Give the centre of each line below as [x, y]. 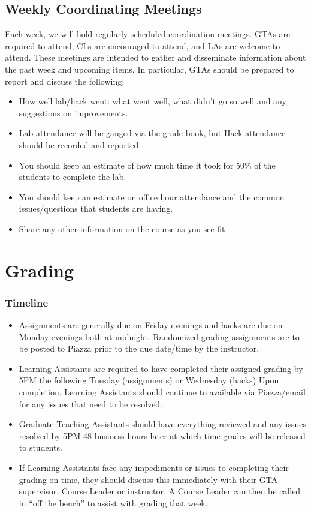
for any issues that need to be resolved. [90, 403]
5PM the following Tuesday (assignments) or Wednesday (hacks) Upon [149, 380]
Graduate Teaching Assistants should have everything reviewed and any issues [162, 424]
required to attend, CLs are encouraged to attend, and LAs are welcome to [143, 45]
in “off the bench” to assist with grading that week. [113, 502]
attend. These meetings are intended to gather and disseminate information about [155, 57]
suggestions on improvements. [73, 112]
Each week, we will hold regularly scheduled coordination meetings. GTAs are [148, 34]
